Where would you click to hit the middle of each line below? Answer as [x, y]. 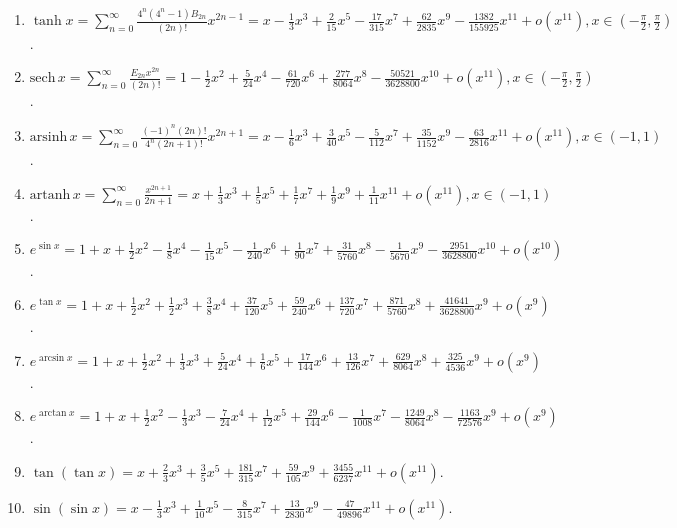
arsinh [48, 137]
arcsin [52, 357]
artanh [50, 194]
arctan [53, 413]
